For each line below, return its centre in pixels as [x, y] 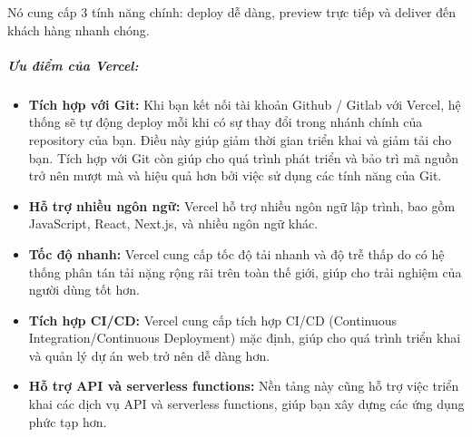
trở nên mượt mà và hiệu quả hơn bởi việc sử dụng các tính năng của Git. [235, 175]
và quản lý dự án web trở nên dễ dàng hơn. [149, 355]
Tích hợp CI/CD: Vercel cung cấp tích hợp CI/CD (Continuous [213, 320]
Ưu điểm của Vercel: [73, 65]
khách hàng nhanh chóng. [79, 29]
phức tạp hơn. [68, 421]
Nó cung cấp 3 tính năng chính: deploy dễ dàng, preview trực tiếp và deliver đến [232, 12]
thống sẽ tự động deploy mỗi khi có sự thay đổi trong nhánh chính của [226, 122]
